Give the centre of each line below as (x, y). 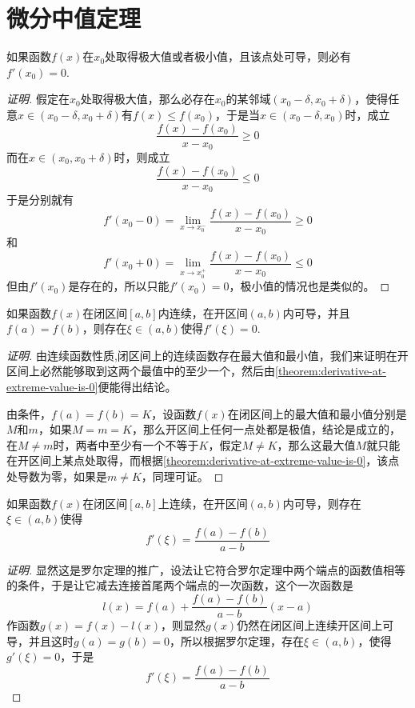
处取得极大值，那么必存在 (148, 99)
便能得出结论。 (137, 387)
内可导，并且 (316, 312)
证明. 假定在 (38, 99)
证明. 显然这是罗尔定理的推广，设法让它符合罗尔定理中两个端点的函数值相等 (206, 569)
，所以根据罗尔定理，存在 (237, 640)
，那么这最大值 (316, 444)
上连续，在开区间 (203, 503)
